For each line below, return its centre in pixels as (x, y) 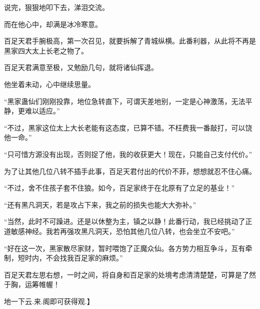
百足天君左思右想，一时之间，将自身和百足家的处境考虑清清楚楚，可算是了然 (130, 274)
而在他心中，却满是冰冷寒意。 (53, 24)
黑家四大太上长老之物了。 (46, 50)
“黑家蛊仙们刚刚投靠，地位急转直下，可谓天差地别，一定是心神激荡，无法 (125, 101)
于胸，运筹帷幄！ (32, 284)
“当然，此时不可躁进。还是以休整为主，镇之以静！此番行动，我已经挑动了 (125, 221)
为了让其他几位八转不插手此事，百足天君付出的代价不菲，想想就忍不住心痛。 (130, 171)
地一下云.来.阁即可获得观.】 (49, 301)
